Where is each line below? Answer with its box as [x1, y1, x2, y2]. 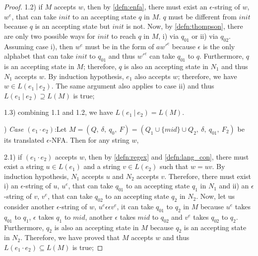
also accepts [134, 71, 171, 81]
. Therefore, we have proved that [20, 232, 120, 243]
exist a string [4, 161, 44, 171]
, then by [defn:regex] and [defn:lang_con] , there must [84, 151, 249, 162]
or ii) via [192, 30, 218, 41]
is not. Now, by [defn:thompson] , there [126, 21, 243, 31]
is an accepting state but [35, 21, 110, 31]
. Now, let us [196, 191, 235, 201]
